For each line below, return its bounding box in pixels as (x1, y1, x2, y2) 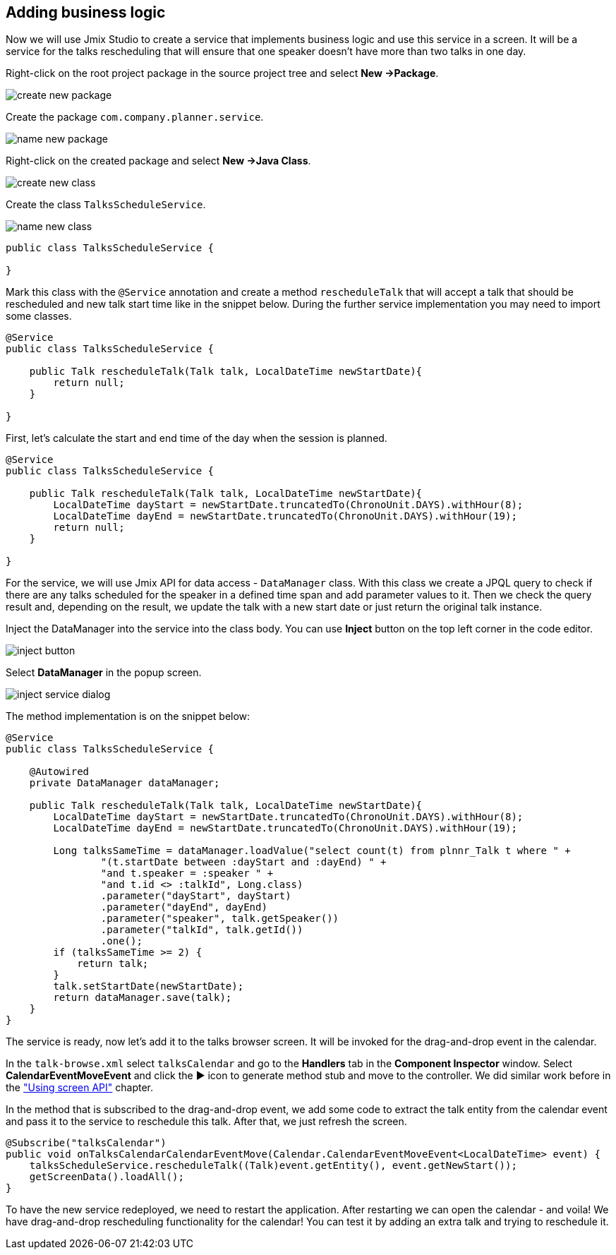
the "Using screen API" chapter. (6, 1081, 154, 1094)
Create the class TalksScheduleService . (6, 198, 206, 211)
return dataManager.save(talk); (53, 992, 232, 1004)
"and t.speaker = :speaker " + (100, 867, 274, 879)
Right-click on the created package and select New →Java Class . (6, 155, 311, 167)
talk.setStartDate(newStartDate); (53, 980, 244, 992)
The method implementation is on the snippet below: (6, 710, 250, 723)
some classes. (6, 310, 72, 323)
